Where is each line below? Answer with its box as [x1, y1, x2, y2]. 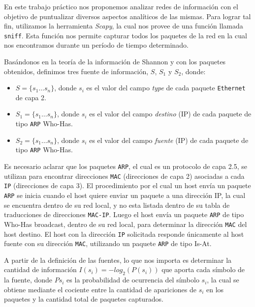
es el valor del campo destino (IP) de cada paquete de [89, 109, 252, 119]
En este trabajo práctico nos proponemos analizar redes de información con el [4, 1, 238, 11]
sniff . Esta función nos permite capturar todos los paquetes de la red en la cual [4, 30, 247, 40]
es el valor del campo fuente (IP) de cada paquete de [89, 135, 249, 145]
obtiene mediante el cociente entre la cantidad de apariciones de [4, 284, 196, 294]
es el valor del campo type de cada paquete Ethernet [86, 83, 246, 93]
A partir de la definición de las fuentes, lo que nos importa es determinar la [4, 254, 232, 265]
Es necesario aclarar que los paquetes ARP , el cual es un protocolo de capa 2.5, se [4, 161, 247, 171]
